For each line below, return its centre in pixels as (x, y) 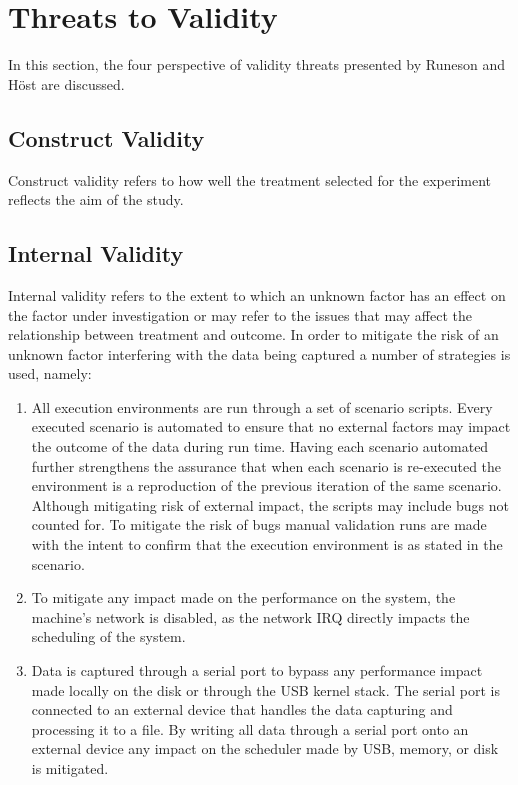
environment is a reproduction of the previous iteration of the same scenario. (266, 485)
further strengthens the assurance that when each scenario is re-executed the (266, 465)
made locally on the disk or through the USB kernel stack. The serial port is (265, 689)
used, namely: (50, 373)
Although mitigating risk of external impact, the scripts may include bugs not (270, 504)
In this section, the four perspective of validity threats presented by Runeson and (257, 64)
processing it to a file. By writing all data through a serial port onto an (250, 728)
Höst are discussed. (66, 83)
